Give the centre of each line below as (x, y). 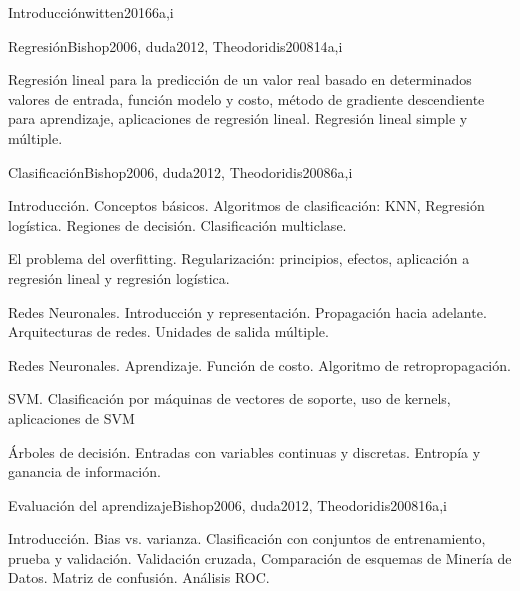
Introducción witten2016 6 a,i (91, 12)
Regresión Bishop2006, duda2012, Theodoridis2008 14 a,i (175, 45)
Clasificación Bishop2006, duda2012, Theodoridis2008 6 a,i (180, 171)
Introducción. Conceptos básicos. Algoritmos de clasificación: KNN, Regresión (246, 205)
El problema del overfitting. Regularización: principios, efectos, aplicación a (239, 258)
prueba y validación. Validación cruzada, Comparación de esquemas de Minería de (260, 557)
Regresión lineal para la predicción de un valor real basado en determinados (240, 79)
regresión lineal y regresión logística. (119, 277)
